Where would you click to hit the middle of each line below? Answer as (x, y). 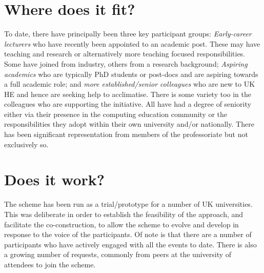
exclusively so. (26, 144)
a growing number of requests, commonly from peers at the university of (118, 254)
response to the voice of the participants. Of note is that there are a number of (128, 234)
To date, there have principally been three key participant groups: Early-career (128, 34)
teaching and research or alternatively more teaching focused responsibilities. (125, 54)
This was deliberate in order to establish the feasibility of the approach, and (124, 214)
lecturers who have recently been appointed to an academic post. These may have (132, 43)
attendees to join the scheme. (50, 264)
